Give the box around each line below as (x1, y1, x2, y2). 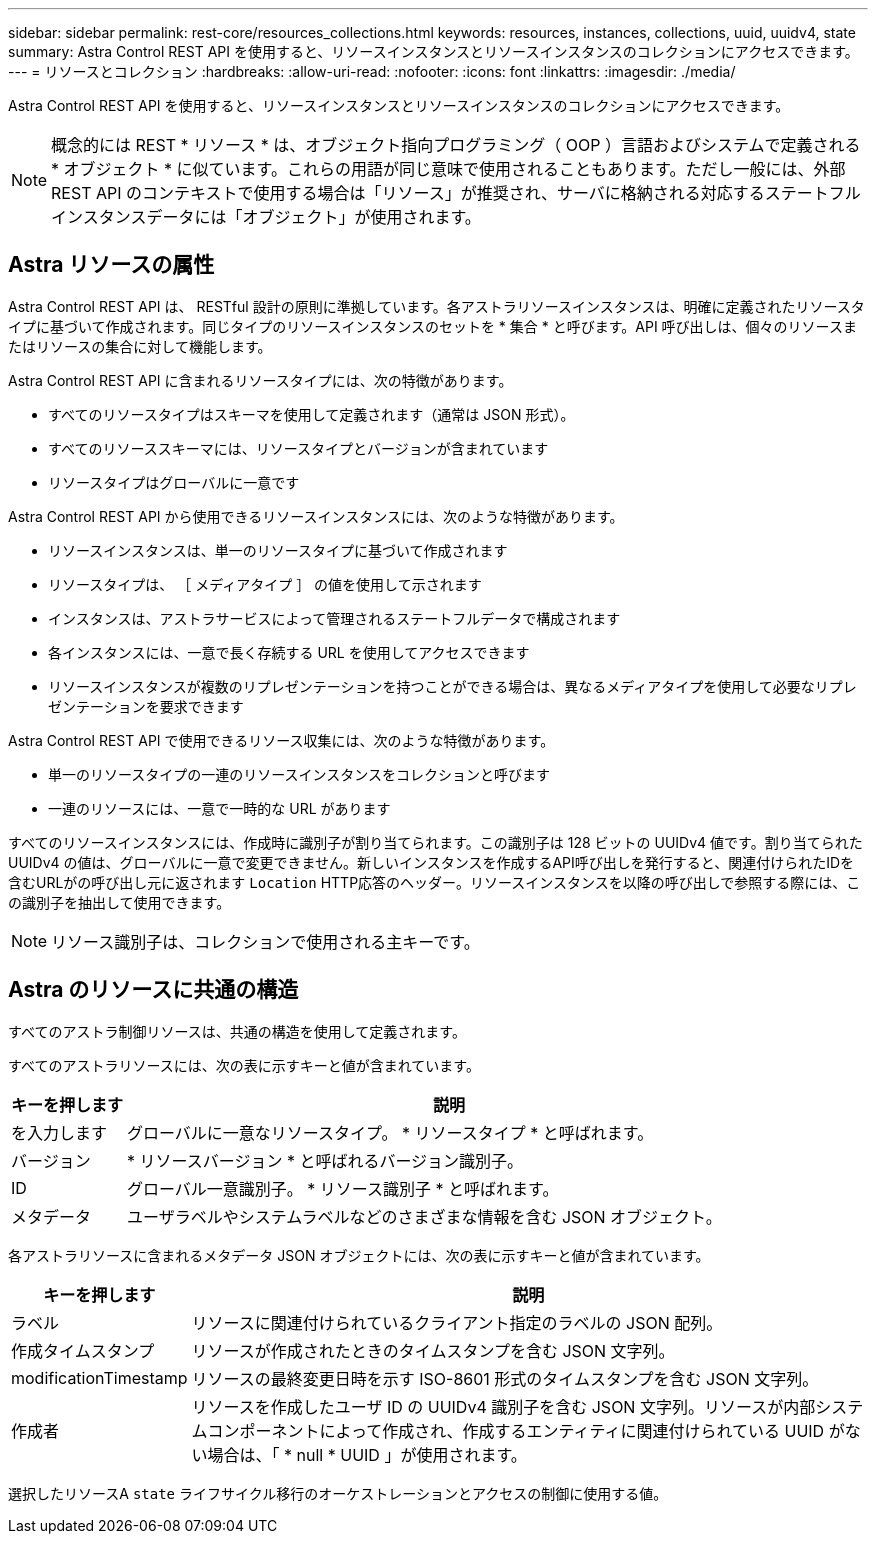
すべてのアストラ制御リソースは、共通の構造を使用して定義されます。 (8, 1022, 466, 1040)
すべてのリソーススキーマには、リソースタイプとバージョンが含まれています (48, 439, 549, 457)
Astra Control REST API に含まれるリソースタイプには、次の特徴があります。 (8, 371, 513, 389)
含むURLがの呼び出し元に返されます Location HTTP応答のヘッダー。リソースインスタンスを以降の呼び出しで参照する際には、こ (8, 873, 861, 891)
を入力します (11, 1122, 108, 1143)
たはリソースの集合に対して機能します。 (8, 337, 272, 355)
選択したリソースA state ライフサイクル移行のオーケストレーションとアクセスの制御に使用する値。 (8, 1484, 668, 1502)
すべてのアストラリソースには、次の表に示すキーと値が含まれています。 (8, 1056, 480, 1074)
